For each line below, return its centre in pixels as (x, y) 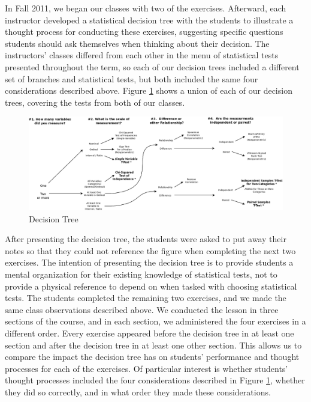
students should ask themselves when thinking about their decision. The (137, 43)
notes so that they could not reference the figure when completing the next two (150, 250)
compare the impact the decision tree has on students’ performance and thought (152, 357)
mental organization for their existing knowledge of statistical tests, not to (141, 274)
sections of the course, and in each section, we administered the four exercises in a (155, 321)
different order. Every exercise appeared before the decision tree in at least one (150, 333)
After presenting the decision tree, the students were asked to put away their (146, 239)
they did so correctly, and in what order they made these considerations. (138, 391)
